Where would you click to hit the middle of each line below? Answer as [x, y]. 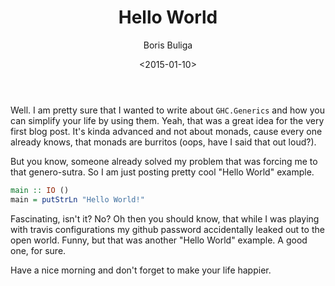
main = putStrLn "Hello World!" [77, 199]
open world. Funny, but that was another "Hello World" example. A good [159, 240]
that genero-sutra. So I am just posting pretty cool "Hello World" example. [162, 172]
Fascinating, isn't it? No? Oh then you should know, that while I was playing [165, 218]
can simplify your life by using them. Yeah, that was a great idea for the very [167, 120]
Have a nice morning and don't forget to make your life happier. [141, 270]
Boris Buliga [168, 45]
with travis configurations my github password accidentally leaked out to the [167, 229]
